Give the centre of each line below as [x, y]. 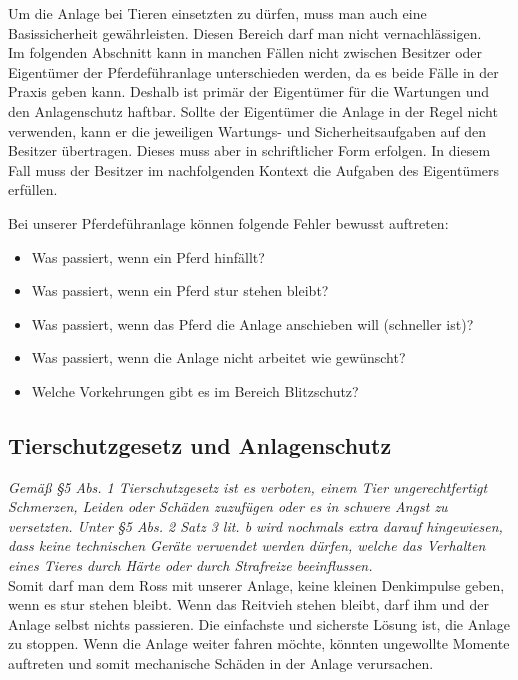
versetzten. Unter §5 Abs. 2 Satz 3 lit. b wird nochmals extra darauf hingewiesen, [255, 525]
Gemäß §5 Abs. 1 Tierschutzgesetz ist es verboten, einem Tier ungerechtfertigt [248, 486]
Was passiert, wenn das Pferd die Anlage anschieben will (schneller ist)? [252, 323]
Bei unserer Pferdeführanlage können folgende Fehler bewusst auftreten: [228, 222]
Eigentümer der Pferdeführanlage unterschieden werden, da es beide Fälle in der [253, 71]
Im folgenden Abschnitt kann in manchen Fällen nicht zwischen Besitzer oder [245, 52]
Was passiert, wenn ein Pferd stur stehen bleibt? [180, 290]
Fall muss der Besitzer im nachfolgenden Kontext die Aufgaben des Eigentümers [254, 169]
